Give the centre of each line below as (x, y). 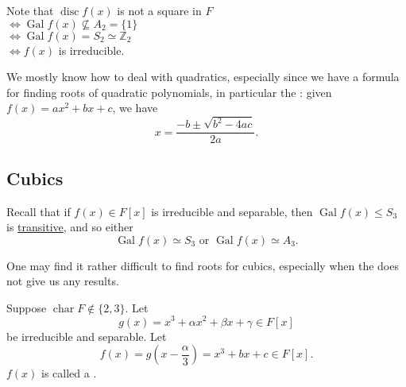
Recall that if (39, 211)
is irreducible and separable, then (232, 211)
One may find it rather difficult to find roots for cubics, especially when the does (203, 265)
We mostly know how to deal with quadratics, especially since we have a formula (203, 77)
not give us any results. (63, 281)
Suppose (27, 307)
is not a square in (159, 10)
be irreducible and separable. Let (87, 336)
